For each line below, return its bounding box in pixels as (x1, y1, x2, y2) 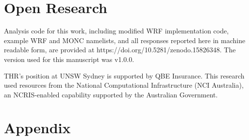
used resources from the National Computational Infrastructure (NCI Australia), (4, 80, 244, 90)
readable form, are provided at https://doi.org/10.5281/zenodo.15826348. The (4, 45, 236, 55)
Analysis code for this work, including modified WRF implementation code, (4, 26, 229, 36)
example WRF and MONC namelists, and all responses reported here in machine (4, 35, 246, 45)
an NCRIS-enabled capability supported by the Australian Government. (4, 89, 218, 99)
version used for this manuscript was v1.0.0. (4, 54, 134, 64)
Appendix (4, 118, 71, 138)
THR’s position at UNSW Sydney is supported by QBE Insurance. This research (4, 70, 245, 80)
